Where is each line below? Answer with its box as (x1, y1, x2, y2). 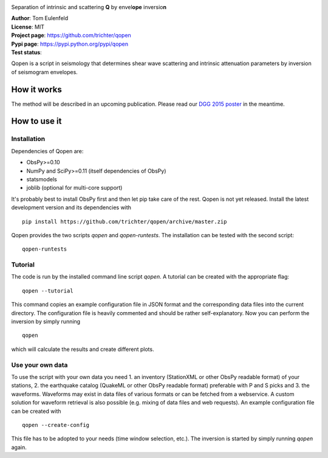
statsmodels (26, 175, 57, 182)
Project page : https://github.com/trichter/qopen (11, 32, 132, 39)
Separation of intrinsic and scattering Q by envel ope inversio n (11, 4, 167, 10)
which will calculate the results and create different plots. (11, 345, 154, 353)
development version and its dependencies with (11, 204, 132, 211)
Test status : (11, 49, 42, 56)
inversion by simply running (11, 318, 81, 325)
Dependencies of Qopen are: (11, 147, 84, 154)
